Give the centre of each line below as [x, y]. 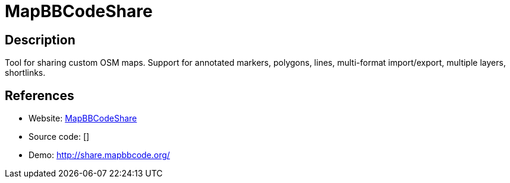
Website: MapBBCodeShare [83, 118]
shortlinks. [25, 73]
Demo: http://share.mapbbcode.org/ [99, 155]
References [40, 95]
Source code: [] [59, 137]
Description [40, 40]
